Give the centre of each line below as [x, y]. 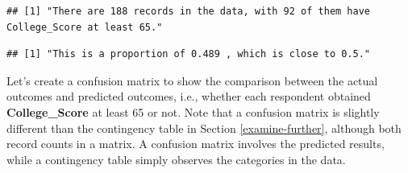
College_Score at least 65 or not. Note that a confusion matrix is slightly [193, 111]
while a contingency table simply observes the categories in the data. [176, 159]
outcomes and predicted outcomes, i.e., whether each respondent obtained [189, 96]
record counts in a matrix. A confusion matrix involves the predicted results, [196, 144]
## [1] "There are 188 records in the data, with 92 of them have [189, 11]
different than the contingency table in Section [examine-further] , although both [204, 128]
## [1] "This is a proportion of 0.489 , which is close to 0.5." [189, 54]
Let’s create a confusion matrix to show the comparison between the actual [192, 80]
